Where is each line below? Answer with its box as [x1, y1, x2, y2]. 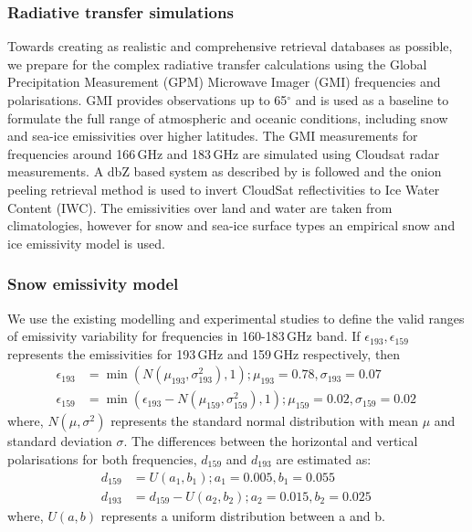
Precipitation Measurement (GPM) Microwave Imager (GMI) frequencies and [7, 72, 441, 91]
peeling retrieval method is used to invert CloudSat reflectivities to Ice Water [7, 179, 440, 198]
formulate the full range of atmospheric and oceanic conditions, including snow [7, 108, 448, 127]
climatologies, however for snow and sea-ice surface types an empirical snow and [7, 216, 456, 235]
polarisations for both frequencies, [7, 450, 197, 468]
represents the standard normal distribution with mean [110, 411, 419, 431]
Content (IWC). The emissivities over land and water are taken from [7, 197, 393, 217]
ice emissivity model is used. [7, 233, 165, 252]
